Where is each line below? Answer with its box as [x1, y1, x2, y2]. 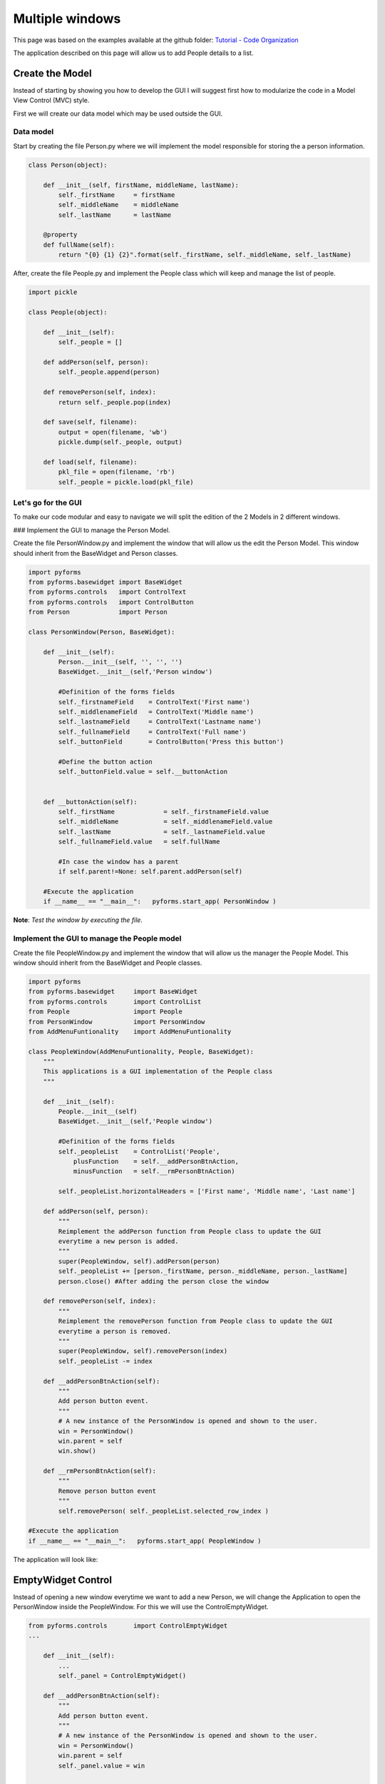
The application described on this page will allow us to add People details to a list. [13, 49, 254, 57]
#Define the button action [58, 757, 153, 766]
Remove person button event [58, 1486, 157, 1495]
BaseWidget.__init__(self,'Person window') [58, 668, 213, 676]
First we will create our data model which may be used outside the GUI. [13, 109, 223, 118]
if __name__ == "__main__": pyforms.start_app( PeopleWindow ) [28, 1536, 262, 1545]
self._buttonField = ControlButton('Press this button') [58, 738, 284, 746]
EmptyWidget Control [13, 1573, 112, 1586]
